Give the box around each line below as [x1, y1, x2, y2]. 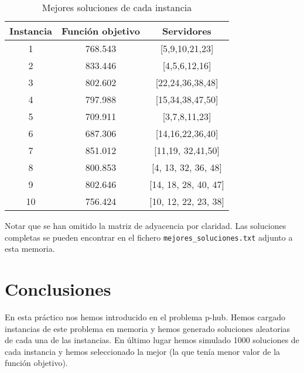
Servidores [162, 24, 211, 37]
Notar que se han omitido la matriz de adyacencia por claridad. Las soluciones [5, 220, 286, 231]
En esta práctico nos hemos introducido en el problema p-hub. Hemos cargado [5, 310, 285, 323]
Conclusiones [5, 277, 111, 301]
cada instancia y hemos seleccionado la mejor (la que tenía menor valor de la [5, 345, 281, 357]
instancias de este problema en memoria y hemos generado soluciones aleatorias [5, 322, 291, 334]
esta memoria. [5, 242, 55, 255]
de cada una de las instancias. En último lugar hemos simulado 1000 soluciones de [5, 334, 299, 346]
